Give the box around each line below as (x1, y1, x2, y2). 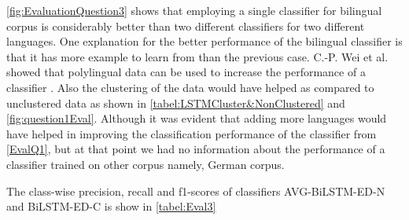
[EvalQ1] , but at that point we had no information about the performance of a (6, 141, 385, 157)
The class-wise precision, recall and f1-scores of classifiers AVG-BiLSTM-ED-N (6, 182, 385, 199)
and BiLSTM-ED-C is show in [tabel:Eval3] (6, 198, 216, 214)
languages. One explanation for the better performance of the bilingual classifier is (6, 33, 403, 49)
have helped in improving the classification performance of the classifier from (6, 125, 377, 141)
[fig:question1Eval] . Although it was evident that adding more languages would (6, 110, 387, 126)
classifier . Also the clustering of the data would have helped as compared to (6, 79, 374, 95)
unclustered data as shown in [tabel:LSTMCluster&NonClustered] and (6, 94, 345, 111)
